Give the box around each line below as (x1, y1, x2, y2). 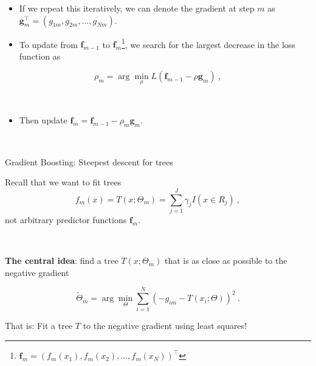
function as (19, 49, 61, 62)
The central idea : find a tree (5, 254, 118, 267)
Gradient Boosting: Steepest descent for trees (5, 155, 173, 168)
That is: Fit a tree (5, 319, 73, 332)
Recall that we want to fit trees (5, 176, 122, 188)
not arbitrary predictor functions (5, 213, 127, 226)
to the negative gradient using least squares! (83, 319, 247, 332)
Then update (19, 114, 67, 126)
